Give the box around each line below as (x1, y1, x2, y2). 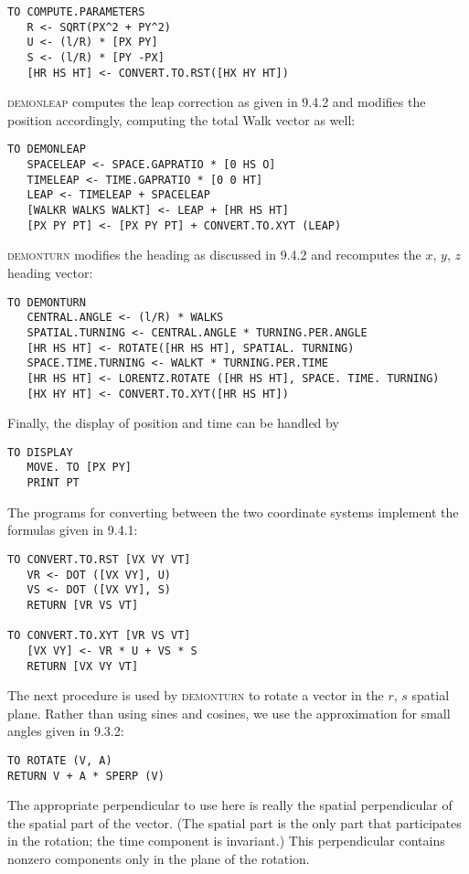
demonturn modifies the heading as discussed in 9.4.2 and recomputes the (7, 245, 421, 264)
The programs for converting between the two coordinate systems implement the (7, 502, 459, 521)
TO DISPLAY (7, 445, 73, 459)
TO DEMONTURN (7, 295, 86, 309)
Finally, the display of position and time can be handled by (7, 413, 339, 432)
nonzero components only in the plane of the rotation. (7, 849, 310, 869)
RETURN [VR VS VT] (27, 598, 139, 612)
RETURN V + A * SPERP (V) (7, 769, 165, 783)
